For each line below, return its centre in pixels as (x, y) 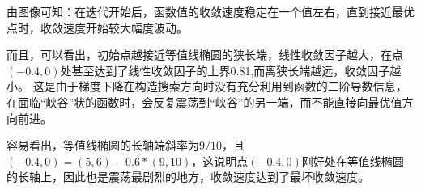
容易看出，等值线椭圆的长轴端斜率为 (103, 145)
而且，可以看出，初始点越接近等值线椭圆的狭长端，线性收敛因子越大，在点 (205, 55)
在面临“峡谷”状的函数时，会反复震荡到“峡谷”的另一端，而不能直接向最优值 (204, 101)
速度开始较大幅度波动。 (125, 27)
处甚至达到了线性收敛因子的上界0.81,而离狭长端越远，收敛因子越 (231, 70)
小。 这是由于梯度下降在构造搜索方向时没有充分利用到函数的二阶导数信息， (207, 86)
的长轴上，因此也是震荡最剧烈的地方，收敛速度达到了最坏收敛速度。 (188, 177)
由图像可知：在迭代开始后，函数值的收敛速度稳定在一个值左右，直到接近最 (205, 11)
